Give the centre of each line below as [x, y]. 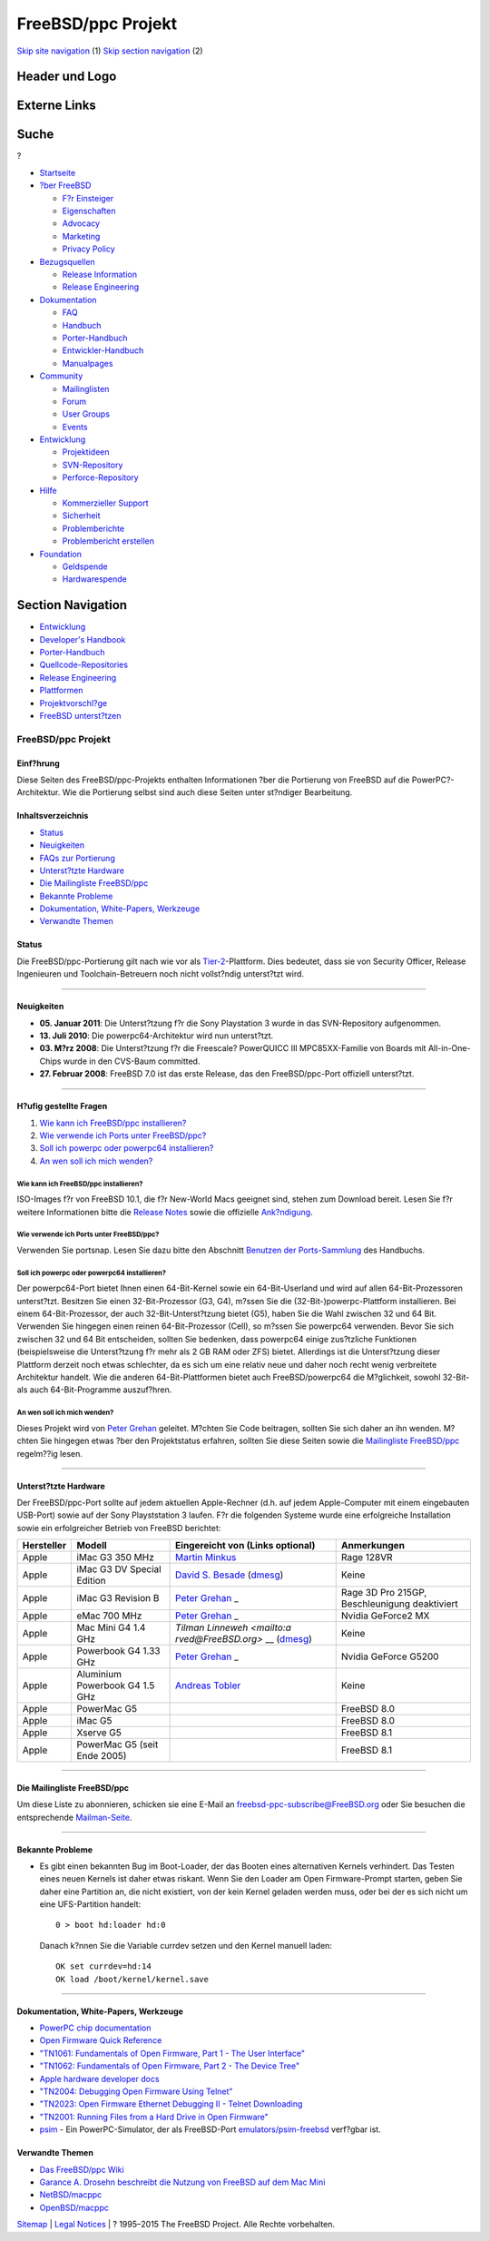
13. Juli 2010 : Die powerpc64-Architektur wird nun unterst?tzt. [157, 1036]
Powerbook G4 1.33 [118, 1651]
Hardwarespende [94, 579]
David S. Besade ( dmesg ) [230, 1575]
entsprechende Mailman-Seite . [74, 1817]
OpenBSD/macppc [74, 2207]
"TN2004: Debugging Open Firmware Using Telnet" [136, 2091]
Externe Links [57, 106]
